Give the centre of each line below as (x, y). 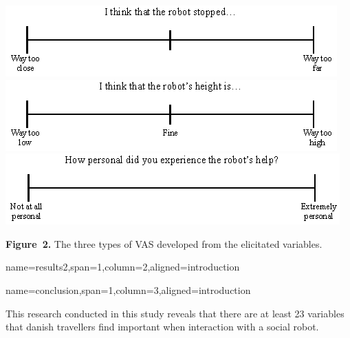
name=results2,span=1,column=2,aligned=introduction (123, 267)
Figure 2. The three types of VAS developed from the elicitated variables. (164, 243)
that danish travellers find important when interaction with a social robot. (162, 327)
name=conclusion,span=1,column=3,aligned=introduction (128, 289)
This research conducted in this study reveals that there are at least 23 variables (175, 313)
